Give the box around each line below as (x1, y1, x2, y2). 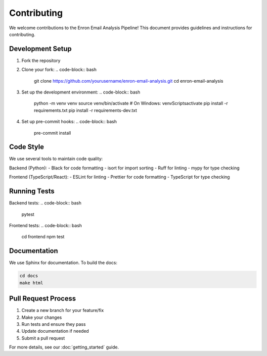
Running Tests (9, 187, 54, 196)
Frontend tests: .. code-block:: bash (9, 222, 82, 228)
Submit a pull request (21, 335, 65, 341)
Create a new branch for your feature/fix (21, 307, 104, 313)
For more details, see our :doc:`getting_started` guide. (9, 344, 119, 350)
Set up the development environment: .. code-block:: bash (21, 89, 140, 95)
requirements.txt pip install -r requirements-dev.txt (34, 107, 137, 113)
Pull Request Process (9, 295, 76, 303)
